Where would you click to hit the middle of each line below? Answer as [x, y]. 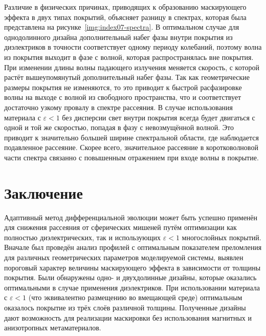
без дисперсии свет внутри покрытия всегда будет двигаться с [159, 117]
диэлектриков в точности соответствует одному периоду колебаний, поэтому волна [133, 47]
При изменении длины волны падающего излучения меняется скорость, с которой [132, 67]
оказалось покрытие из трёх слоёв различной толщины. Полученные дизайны [125, 307]
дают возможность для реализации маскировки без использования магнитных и [128, 317]
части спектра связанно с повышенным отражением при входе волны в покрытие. [131, 157]
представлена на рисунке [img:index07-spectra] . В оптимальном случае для [122, 27]
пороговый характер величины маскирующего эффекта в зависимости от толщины [132, 267]
